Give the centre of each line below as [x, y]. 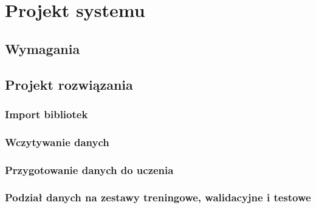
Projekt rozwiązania [69, 84]
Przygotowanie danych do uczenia [89, 169]
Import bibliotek [46, 114]
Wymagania [43, 48]
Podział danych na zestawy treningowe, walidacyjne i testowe [158, 197]
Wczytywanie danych [57, 142]
